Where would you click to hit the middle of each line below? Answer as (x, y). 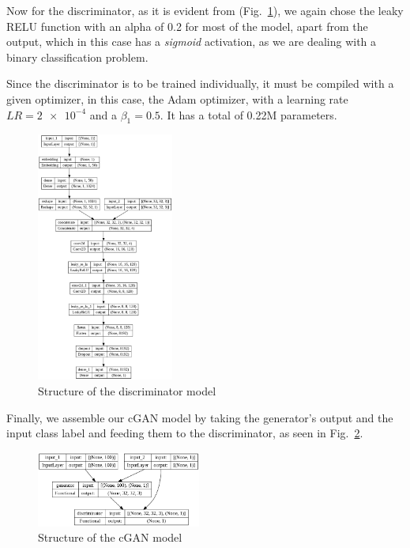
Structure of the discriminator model (127, 391)
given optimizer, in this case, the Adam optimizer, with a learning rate (177, 98)
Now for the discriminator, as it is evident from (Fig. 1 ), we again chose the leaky (205, 10)
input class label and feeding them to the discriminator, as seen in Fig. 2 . (185, 433)
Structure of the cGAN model (110, 537)
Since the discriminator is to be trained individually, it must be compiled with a (200, 83)
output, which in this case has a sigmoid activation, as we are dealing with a (192, 42)
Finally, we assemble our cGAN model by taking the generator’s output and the (200, 417)
